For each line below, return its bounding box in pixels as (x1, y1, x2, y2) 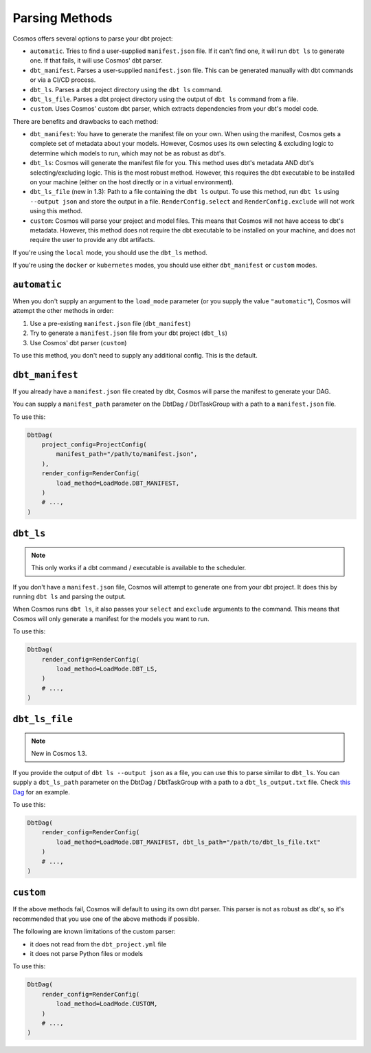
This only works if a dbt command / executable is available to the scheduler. (31, 564, 247, 572)
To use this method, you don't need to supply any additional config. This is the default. (12, 351, 258, 359)
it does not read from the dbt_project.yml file (30, 940, 167, 948)
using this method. (30, 207, 82, 215)
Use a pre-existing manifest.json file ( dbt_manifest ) (30, 319, 191, 327)
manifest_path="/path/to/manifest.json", (56, 450, 198, 458)
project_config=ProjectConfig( (41, 441, 147, 448)
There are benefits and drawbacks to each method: (12, 117, 158, 125)
